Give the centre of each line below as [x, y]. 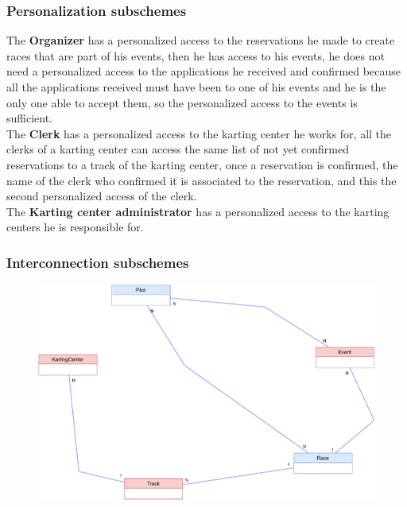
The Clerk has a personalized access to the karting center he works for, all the [199, 133]
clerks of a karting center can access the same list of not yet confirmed [178, 149]
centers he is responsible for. [75, 227]
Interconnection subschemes [98, 262]
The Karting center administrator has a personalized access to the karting [198, 211]
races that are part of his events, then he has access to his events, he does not [196, 55]
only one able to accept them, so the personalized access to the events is [182, 102]
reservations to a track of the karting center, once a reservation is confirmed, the [202, 164]
